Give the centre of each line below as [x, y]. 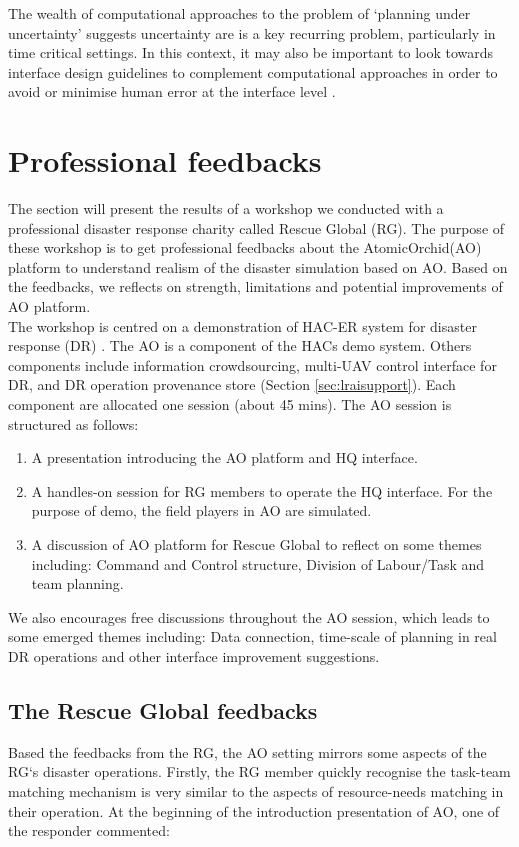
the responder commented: [89, 830]
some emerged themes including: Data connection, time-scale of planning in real [252, 636]
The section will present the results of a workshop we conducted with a [226, 208]
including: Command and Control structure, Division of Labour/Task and [258, 563]
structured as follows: [73, 423]
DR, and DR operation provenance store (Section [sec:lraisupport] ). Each [232, 384]
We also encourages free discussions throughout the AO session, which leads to [249, 616]
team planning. [77, 583]
